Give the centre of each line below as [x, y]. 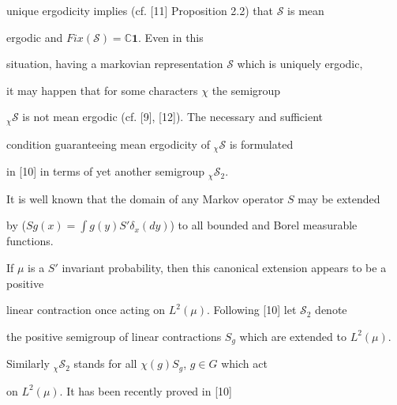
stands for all [105, 363]
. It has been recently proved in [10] [146, 390]
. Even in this [171, 37]
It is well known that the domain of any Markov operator [145, 198]
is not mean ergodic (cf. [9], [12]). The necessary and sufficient [173, 117]
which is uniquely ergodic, [300, 64]
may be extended [339, 198]
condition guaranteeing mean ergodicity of [108, 144]
